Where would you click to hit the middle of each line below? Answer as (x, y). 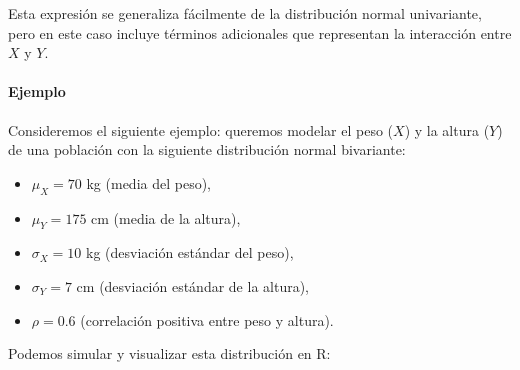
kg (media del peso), (148, 182)
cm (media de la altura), (166, 217)
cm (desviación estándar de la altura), (192, 285)
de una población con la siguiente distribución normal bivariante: (207, 149)
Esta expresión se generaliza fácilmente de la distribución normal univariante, (245, 13)
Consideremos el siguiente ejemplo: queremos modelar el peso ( (201, 129)
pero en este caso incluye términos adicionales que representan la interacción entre (260, 32)
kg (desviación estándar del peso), (190, 252)
